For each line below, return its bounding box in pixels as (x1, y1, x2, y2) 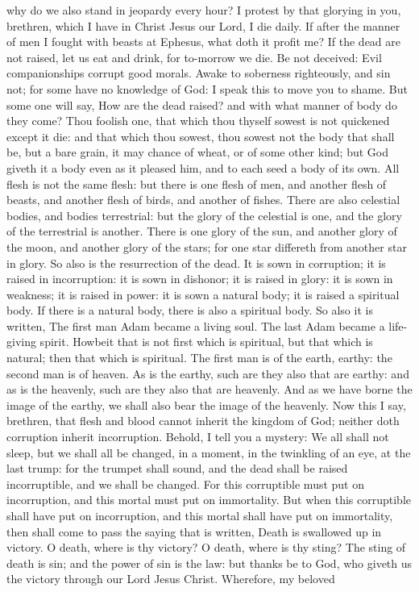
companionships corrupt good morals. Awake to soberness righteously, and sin (6, 65, 391, 81)
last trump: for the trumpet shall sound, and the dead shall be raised (6, 460, 348, 477)
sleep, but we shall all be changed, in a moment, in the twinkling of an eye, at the (6, 444, 411, 461)
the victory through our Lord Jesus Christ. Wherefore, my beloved (6, 570, 335, 587)
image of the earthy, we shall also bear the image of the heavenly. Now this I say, (6, 396, 406, 413)
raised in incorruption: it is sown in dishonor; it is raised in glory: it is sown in (6, 270, 393, 287)
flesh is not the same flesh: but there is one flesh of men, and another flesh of (6, 175, 387, 192)
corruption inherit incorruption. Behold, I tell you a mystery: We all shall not (6, 428, 389, 445)
